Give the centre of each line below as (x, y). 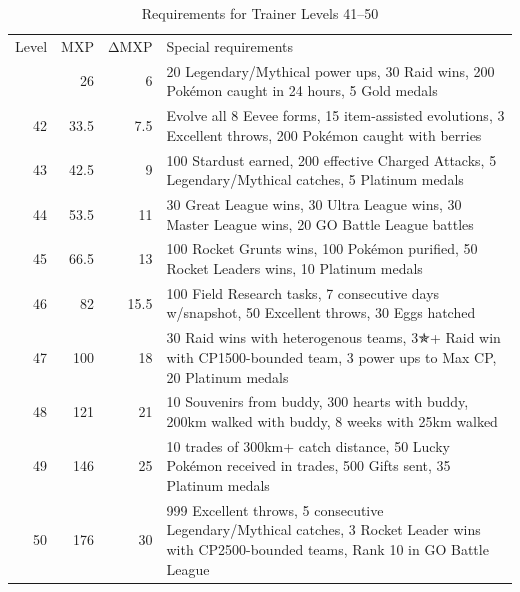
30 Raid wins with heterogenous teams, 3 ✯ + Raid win (333, 337)
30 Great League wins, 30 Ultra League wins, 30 (314, 204)
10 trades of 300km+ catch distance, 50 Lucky (308, 445)
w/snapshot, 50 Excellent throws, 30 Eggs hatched (321, 312)
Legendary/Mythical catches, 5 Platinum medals (315, 179)
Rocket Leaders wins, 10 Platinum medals (294, 268)
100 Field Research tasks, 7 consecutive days (303, 292)
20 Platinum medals (227, 376)
